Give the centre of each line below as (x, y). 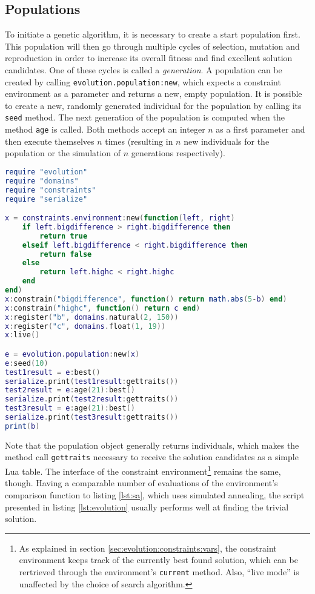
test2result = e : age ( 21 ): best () (70, 390)
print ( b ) (22, 426)
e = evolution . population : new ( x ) (72, 354)
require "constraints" (51, 190)
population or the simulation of (63, 153)
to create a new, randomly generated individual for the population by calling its (153, 105)
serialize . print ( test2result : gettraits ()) (92, 399)
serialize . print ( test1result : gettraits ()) (92, 381)
